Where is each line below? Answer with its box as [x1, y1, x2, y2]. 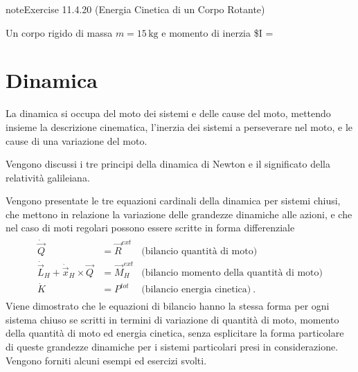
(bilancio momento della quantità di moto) [141, 268, 323, 278]
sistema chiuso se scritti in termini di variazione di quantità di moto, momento [6, 312, 339, 326]
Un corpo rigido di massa [6, 25, 113, 39]
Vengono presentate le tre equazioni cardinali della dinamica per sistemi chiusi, [6, 193, 341, 208]
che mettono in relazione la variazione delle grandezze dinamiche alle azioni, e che [6, 206, 352, 221]
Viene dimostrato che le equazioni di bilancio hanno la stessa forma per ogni [6, 299, 330, 313]
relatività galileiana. [6, 170, 90, 184]
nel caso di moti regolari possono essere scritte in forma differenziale [6, 220, 295, 235]
